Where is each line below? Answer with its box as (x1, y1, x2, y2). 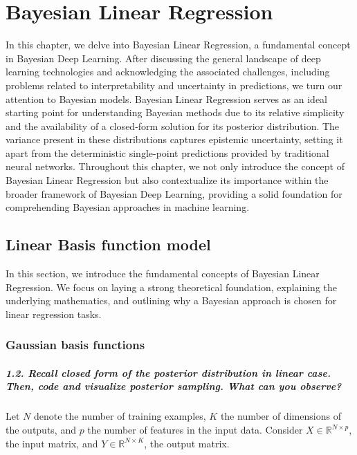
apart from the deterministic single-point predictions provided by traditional (6, 145, 329, 160)
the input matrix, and (6, 436, 98, 450)
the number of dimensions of (220, 409, 341, 423)
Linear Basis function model (6, 234, 211, 255)
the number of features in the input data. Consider (87, 423, 303, 437)
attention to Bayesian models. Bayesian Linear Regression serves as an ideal (6, 91, 327, 106)
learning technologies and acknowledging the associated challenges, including (6, 64, 330, 79)
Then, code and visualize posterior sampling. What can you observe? (6, 379, 342, 393)
